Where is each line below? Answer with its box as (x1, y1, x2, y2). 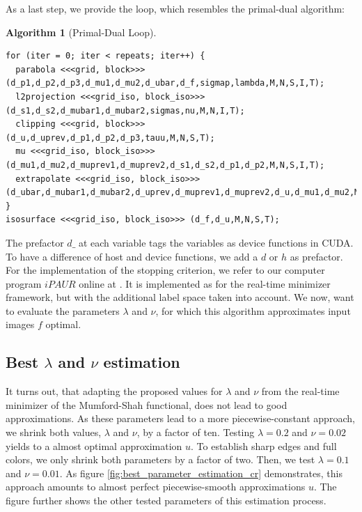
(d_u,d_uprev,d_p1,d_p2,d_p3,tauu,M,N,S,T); (6, 132, 215, 143)
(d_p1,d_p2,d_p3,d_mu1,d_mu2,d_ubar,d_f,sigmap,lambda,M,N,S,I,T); (6, 78, 325, 88)
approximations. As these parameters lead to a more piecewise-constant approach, (6, 411, 355, 426)
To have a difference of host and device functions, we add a (6, 249, 258, 263)
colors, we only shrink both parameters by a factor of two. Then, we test (6, 452, 315, 467)
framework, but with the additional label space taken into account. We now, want (6, 290, 354, 304)
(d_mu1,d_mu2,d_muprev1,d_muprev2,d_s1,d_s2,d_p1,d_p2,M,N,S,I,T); (6, 160, 325, 170)
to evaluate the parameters (6, 303, 120, 318)
